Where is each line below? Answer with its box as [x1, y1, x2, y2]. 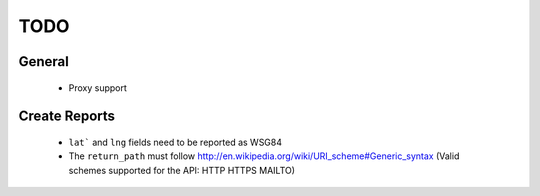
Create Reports [18, 108, 115, 125]
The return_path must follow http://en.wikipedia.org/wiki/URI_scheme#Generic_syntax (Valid [68, 150, 460, 162]
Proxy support [68, 81, 127, 94]
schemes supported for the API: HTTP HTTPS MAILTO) [68, 164, 295, 176]
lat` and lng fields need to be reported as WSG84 [68, 136, 283, 148]
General [18, 53, 70, 70]
